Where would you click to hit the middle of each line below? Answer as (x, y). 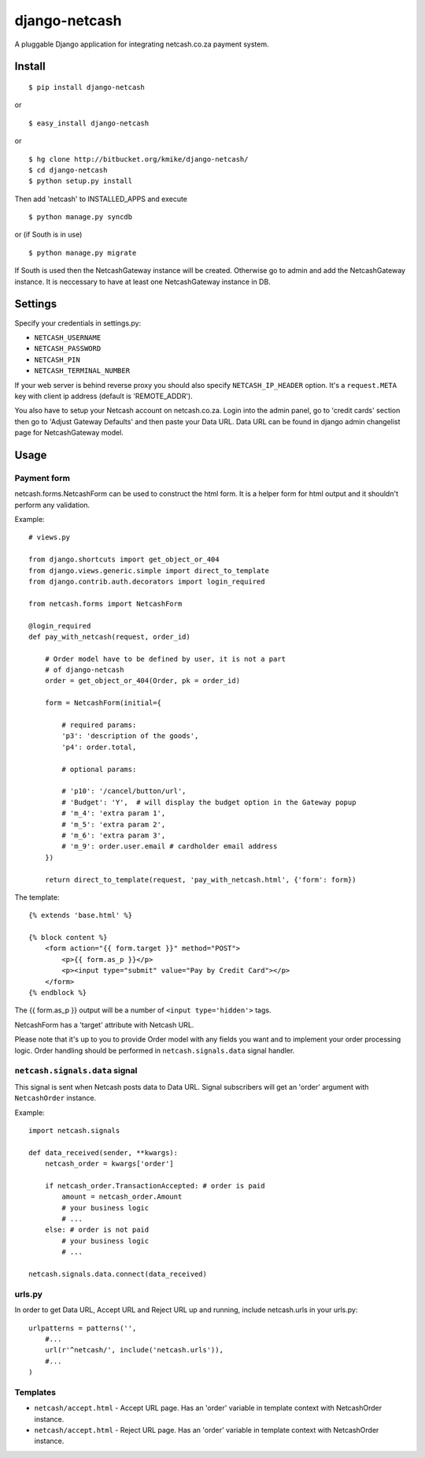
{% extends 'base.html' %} (81, 915)
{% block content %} (68, 938)
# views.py (50, 537)
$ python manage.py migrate (83, 253)
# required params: (99, 725)
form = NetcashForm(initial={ (103, 703)
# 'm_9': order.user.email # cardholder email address (170, 846)
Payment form (42, 478)
